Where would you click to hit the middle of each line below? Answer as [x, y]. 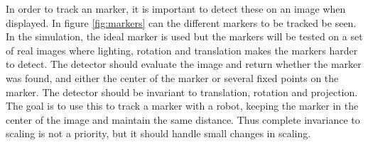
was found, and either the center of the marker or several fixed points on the [172, 77]
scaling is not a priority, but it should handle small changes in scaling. [158, 133]
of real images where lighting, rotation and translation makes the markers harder [182, 50]
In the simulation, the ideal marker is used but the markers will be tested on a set [184, 36]
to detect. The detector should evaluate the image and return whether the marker [184, 64]
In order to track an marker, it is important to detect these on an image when [176, 8]
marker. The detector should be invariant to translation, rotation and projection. [182, 92]
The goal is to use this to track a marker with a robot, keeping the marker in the [182, 106]
